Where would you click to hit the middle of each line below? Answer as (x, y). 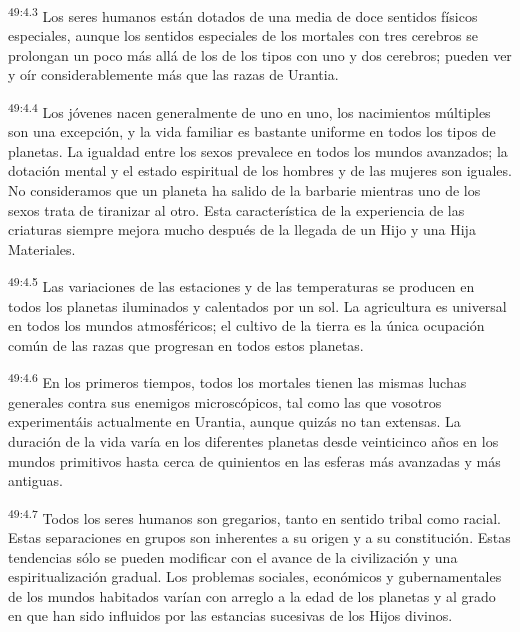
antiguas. (35, 480)
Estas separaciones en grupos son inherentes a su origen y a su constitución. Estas (259, 536)
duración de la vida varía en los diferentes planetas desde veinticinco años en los (253, 440)
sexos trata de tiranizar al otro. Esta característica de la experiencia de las (236, 209)
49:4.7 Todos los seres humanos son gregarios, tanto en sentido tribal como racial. (254, 516)
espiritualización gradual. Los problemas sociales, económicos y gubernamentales (255, 576)
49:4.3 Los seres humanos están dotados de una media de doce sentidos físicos (243, 14)
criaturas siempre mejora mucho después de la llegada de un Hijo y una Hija (242, 229)
